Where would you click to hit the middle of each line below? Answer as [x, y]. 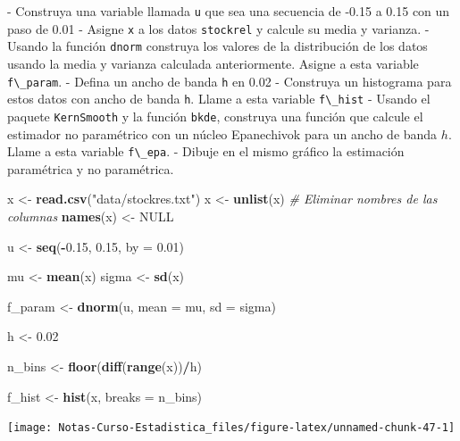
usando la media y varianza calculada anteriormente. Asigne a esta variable [213, 63]
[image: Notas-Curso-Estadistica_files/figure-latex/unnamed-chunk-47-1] [231, 428]
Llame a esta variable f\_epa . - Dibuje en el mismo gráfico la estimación [206, 151]
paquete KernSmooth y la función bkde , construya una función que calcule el [215, 116]
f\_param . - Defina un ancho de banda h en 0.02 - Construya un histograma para [230, 81]
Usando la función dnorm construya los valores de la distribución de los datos [217, 46]
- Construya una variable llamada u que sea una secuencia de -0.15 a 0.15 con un [229, 11]
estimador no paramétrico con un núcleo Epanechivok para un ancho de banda [222, 133]
